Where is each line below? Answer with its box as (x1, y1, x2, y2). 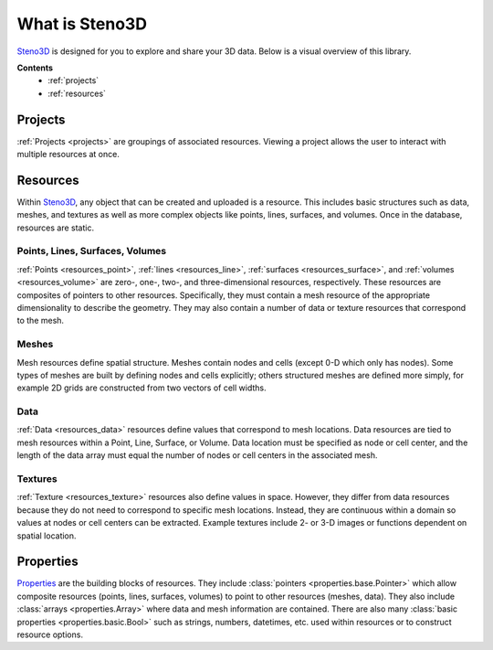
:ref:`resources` (47, 88, 107, 99)
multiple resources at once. (16, 149, 121, 160)
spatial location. (16, 530, 77, 541)
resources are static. (16, 222, 95, 233)
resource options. (16, 629, 84, 640)
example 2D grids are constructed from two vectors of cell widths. (16, 382, 267, 393)
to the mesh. (16, 315, 64, 326)
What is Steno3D (16, 14, 148, 34)
